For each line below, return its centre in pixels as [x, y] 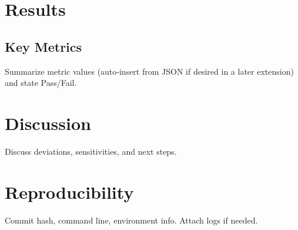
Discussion [48, 123]
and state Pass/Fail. [41, 83]
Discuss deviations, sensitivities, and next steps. [91, 151]
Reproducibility [69, 191]
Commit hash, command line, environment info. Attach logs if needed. [131, 220]
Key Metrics [43, 46]
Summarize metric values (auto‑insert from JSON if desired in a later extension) [149, 71]
